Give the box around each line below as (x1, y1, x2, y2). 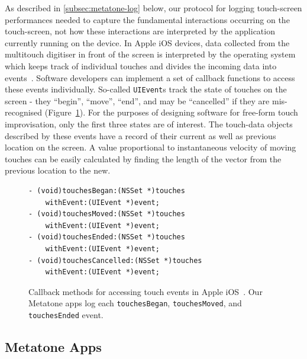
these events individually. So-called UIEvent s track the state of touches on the (5, 83, 287, 95)
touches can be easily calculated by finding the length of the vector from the (5, 152, 282, 165)
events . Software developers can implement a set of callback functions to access (5, 71, 295, 84)
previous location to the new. (5, 164, 111, 177)
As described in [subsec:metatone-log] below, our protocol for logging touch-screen (5, 2, 302, 14)
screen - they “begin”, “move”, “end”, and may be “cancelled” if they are (5, 94, 270, 107)
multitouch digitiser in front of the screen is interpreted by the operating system (5, 48, 296, 60)
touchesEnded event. (28, 308, 104, 320)
